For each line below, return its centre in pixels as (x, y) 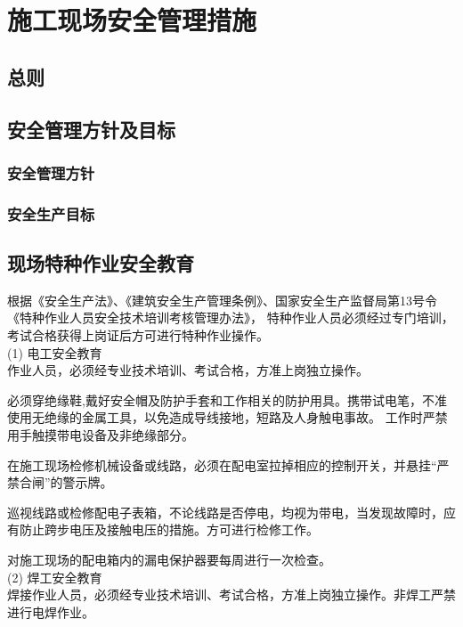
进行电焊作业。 (51, 611)
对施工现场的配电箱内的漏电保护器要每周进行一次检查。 (169, 559)
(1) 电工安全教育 (55, 352)
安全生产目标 (51, 213)
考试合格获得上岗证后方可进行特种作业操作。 (138, 335)
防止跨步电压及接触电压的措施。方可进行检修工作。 (169, 529)
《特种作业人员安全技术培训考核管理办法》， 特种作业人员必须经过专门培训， (231, 318)
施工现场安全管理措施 (132, 20)
